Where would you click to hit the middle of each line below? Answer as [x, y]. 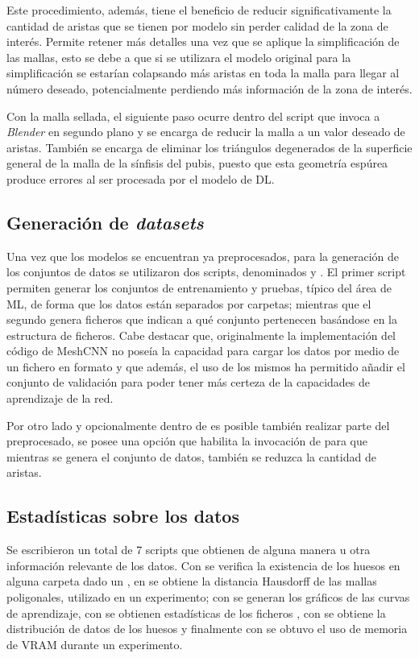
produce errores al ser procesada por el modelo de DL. [141, 178]
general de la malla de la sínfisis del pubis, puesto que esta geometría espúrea [197, 163]
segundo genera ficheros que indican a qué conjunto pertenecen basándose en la [202, 319]
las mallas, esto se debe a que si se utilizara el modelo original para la [179, 57]
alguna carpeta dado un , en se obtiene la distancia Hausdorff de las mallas [192, 581]
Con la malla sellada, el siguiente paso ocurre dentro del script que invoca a [193, 116]
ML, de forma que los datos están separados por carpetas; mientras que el [189, 303]
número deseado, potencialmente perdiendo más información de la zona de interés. [209, 88]
